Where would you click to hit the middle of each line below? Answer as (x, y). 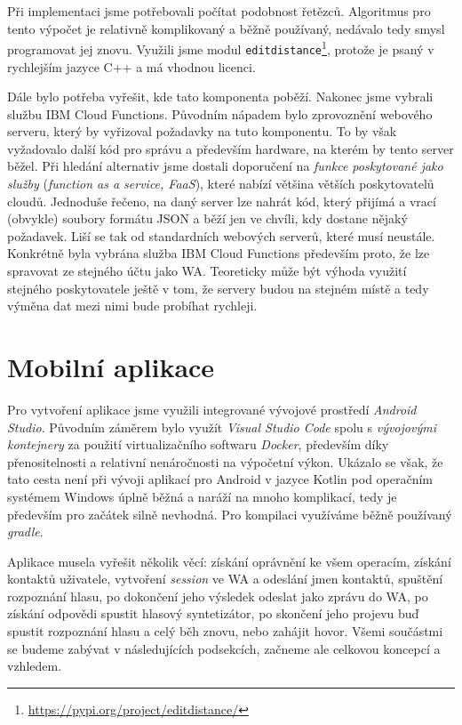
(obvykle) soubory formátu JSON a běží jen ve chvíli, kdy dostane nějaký (207, 218)
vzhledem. (35, 666)
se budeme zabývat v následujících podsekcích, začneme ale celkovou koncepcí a (224, 648)
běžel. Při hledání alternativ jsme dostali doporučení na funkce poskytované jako (225, 166)
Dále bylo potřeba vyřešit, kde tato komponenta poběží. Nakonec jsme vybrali (220, 97)
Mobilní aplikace (111, 367)
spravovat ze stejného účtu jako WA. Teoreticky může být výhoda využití (207, 271)
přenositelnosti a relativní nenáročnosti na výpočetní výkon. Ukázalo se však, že (225, 461)
